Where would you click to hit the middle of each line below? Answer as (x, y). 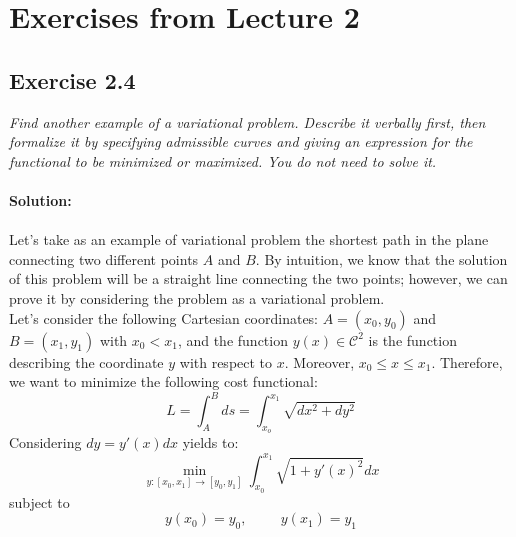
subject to (39, 501)
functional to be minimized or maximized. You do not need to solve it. (223, 160)
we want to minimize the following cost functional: (163, 381)
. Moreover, (319, 361)
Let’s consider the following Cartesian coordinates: (164, 317)
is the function (412, 339)
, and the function (232, 339)
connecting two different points (104, 258)
